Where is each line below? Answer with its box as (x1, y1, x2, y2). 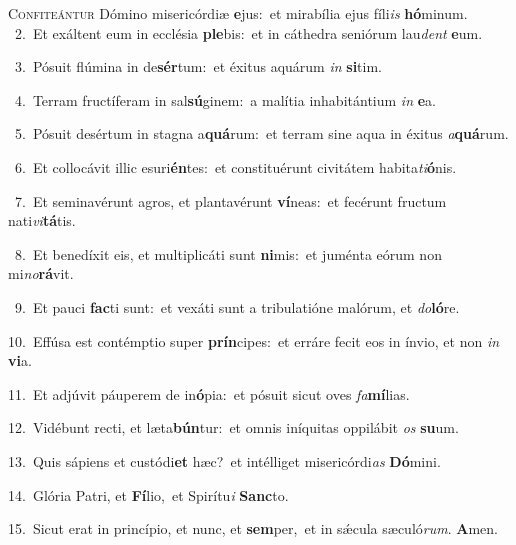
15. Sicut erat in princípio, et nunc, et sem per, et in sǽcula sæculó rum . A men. (8, 518, 498, 539)
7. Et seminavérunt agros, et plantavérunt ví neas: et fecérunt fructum (14, 190, 447, 211)
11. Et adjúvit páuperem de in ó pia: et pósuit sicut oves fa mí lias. (8, 383, 410, 404)
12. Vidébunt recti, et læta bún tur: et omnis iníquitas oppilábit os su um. (8, 417, 459, 438)
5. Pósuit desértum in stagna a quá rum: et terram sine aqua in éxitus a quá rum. (14, 123, 509, 144)
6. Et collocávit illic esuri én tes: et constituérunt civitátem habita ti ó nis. (14, 156, 457, 177)
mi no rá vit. (8, 263, 74, 284)
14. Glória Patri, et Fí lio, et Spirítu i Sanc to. (8, 484, 289, 505)
